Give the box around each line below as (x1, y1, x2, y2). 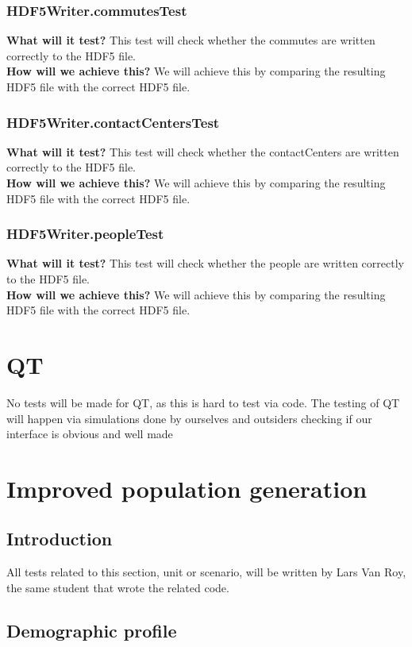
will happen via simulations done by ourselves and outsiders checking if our (6, 410, 372, 426)
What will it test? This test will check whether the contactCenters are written (6, 143, 399, 160)
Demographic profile (6, 618, 177, 642)
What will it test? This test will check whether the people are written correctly (6, 255, 404, 272)
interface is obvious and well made (6, 426, 173, 442)
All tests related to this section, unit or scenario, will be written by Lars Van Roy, (6, 564, 406, 580)
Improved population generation (6, 472, 368, 504)
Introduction (6, 526, 113, 551)
